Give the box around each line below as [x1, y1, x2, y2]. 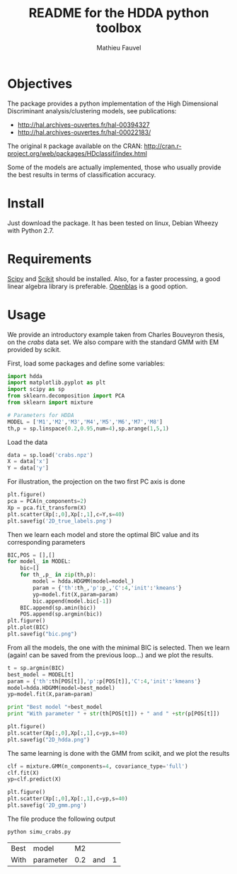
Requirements [7, 251, 92, 267]
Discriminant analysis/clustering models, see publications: [7, 106, 177, 115]
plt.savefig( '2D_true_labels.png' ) [7, 517, 112, 525]
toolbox [96, 20, 142, 36]
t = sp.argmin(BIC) [7, 664, 65, 671]
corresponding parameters [7, 538, 86, 546]
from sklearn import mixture [7, 399, 93, 406]
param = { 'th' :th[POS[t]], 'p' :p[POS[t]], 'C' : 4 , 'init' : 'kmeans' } [7, 678, 201, 685]
